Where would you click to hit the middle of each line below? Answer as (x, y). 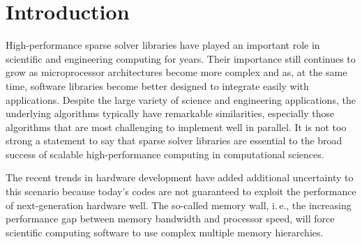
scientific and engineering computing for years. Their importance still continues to (181, 58)
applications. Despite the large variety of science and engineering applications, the (181, 99)
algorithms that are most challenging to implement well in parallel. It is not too (176, 127)
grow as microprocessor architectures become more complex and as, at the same (176, 72)
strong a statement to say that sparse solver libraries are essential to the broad (174, 140)
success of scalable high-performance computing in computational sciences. (165, 154)
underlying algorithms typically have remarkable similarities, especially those (170, 113)
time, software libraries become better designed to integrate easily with (157, 85)
